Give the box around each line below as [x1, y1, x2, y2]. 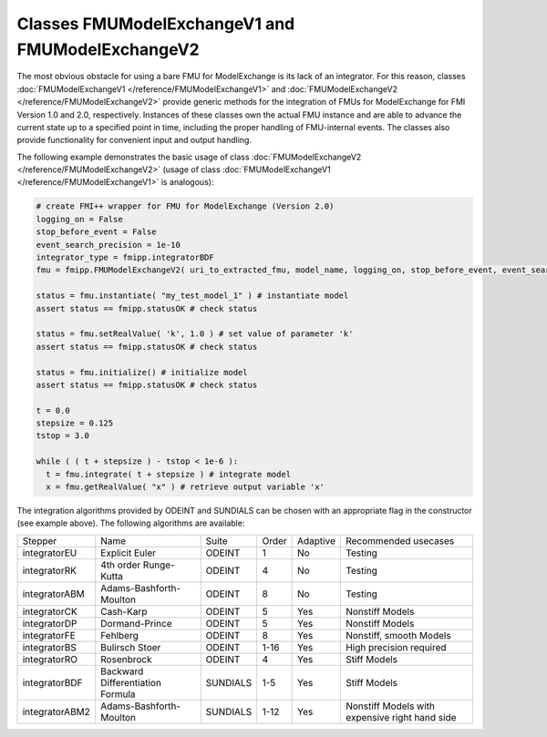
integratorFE [22, 629, 77, 641]
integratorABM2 [22, 705, 91, 718]
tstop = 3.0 [36, 431, 90, 441]
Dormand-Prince [100, 617, 172, 630]
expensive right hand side [345, 711, 457, 723]
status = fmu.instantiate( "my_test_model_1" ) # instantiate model [36, 291, 349, 301]
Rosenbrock [100, 652, 152, 665]
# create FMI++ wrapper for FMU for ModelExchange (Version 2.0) [36, 201, 335, 211]
